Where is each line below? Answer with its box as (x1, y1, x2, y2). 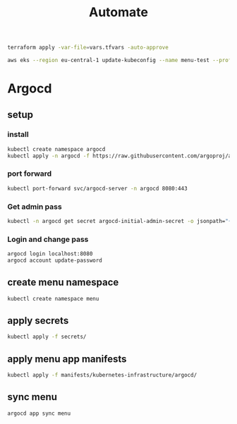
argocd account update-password (7, 257, 102, 265)
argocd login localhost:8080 (7, 250, 93, 258)
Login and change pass (7, 234, 89, 244)
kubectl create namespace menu (7, 295, 99, 302)
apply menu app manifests (7, 353, 127, 365)
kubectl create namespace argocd (7, 145, 106, 152)
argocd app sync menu (7, 410, 71, 417)
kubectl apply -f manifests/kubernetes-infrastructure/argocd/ (7, 372, 197, 379)
